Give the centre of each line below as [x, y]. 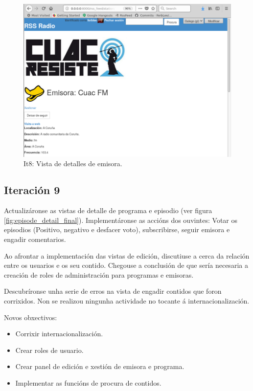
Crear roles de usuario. [49, 350]
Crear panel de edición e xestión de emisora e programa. [100, 366]
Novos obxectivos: [31, 317]
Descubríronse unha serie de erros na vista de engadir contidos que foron [113, 291]
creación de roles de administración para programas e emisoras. [99, 274]
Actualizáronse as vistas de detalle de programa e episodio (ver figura [108, 210]
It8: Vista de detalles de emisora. [73, 163]
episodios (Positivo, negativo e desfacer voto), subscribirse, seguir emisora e [117, 229]
